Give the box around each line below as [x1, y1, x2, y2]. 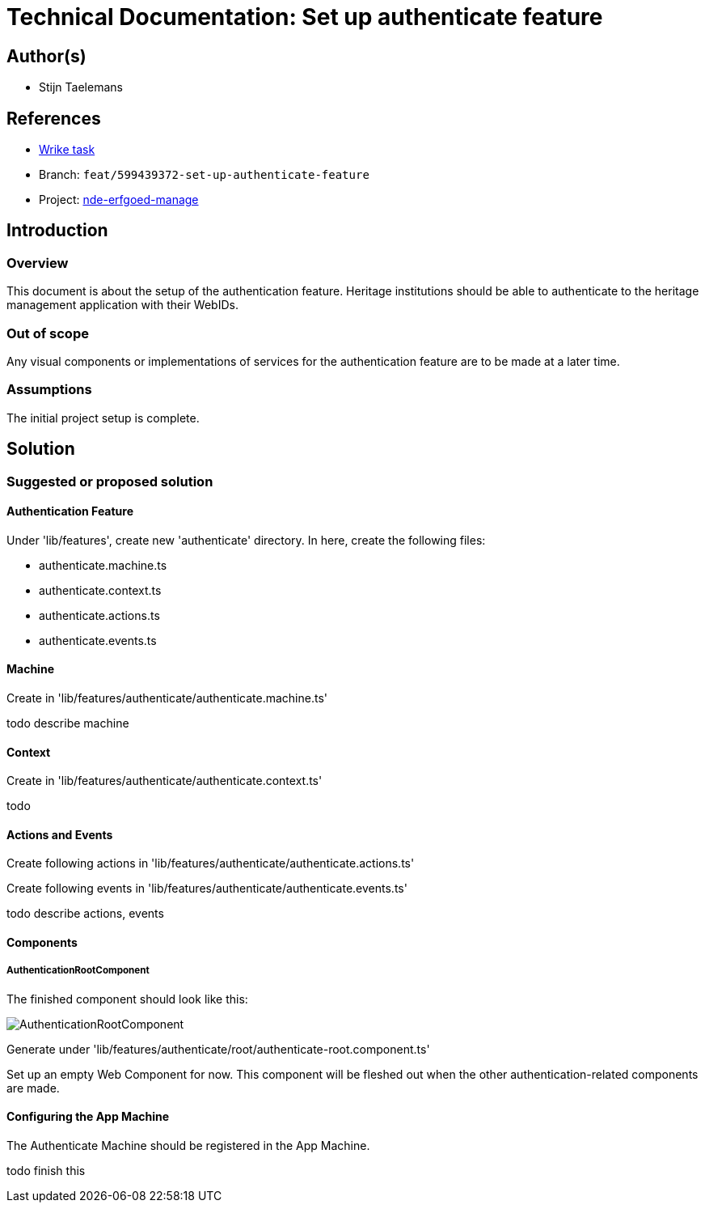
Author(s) [6, 45, 87, 66]
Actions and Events [6, 827, 113, 842]
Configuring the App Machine [6, 1109, 170, 1124]
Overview [6, 254, 69, 271]
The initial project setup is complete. [6, 410, 200, 425]
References [6, 108, 101, 129]
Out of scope [6, 325, 89, 341]
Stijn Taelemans [39, 80, 123, 95]
